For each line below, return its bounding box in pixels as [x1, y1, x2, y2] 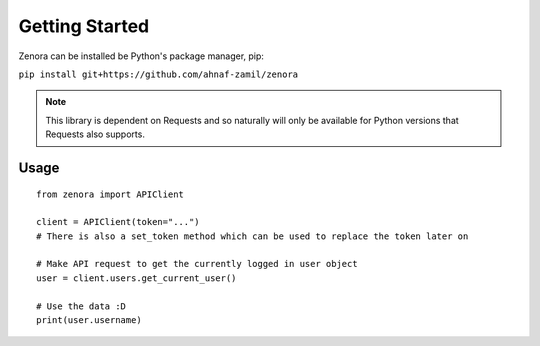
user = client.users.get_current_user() [36, 272, 237, 284]
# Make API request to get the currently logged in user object [36, 258, 359, 270]
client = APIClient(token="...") [36, 216, 200, 228]
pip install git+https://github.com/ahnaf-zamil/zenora [18, 68, 299, 80]
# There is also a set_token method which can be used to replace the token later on [36, 230, 469, 242]
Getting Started [18, 15, 150, 37]
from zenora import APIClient [36, 188, 185, 200]
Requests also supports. [45, 128, 145, 140]
